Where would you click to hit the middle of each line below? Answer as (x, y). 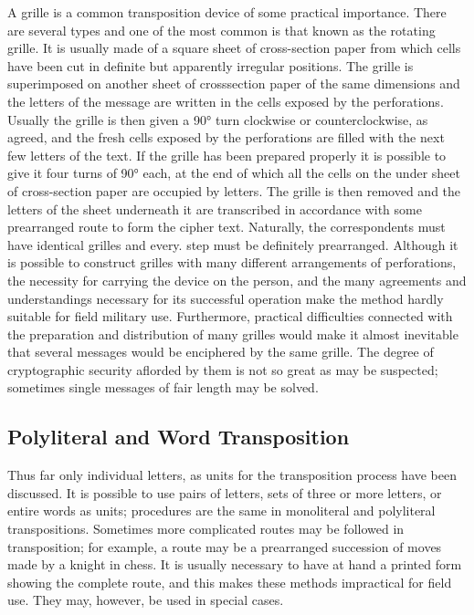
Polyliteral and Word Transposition (179, 437)
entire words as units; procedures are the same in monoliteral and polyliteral (221, 511)
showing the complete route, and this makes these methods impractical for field (230, 582)
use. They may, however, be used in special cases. (146, 600)
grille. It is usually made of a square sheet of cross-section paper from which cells (234, 48)
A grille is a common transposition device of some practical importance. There (227, 12)
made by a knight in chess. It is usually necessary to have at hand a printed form (235, 564)
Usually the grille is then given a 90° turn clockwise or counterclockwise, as (218, 119)
